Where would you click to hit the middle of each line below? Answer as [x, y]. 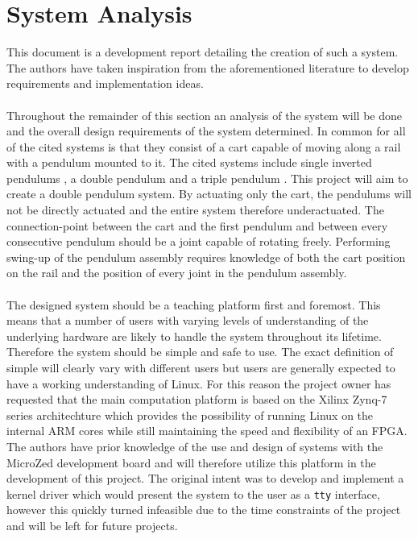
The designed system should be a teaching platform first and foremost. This [194, 304]
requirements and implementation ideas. [105, 83]
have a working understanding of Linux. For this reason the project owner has [199, 383]
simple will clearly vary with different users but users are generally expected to [201, 367]
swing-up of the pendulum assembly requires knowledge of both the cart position [206, 257]
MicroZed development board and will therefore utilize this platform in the [191, 462]
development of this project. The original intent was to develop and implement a [205, 478]
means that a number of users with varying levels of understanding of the [188, 320]
